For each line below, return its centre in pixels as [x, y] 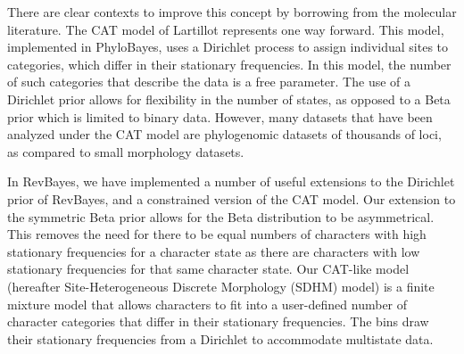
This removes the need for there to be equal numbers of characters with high [217, 234]
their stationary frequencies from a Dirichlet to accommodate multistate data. [220, 338]
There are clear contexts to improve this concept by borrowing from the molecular [232, 12]
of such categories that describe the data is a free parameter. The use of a [209, 82]
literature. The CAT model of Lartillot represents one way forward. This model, [226, 29]
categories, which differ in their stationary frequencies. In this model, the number [229, 64]
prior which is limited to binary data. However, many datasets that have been [220, 116]
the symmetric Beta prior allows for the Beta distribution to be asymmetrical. [221, 216]
